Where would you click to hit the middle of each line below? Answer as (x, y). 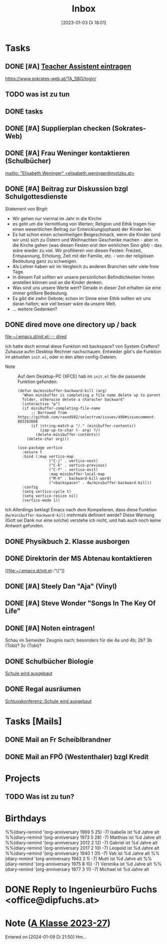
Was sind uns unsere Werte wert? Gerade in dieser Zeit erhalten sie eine (86, 287)
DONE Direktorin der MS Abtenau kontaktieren (79, 559)
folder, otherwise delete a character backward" (74, 400)
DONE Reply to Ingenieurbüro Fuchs (81, 890)
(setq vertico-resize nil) (50, 496)
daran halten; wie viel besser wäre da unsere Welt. (64, 303)
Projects (23, 778)
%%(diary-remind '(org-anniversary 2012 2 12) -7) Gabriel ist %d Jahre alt (82, 843)
